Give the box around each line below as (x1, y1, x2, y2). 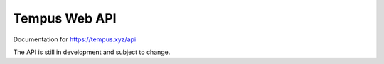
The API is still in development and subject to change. (13, 48, 171, 56)
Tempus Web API (13, 11, 117, 26)
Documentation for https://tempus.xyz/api (13, 35, 137, 44)
